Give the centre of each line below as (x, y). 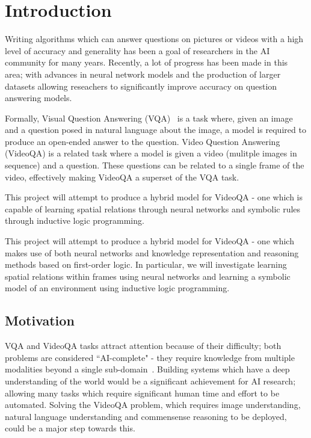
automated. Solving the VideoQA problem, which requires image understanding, (153, 405)
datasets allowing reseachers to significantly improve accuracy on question (141, 86)
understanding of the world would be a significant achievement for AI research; (150, 381)
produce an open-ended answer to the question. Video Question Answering (143, 141)
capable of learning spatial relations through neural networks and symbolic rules (153, 208)
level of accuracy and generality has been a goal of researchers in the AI (137, 50)
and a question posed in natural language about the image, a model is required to (155, 130)
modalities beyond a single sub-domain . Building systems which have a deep (147, 369)
